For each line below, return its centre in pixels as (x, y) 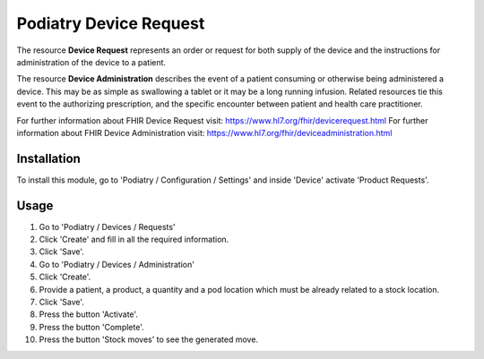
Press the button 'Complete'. (91, 327)
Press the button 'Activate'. (89, 314)
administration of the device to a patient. (91, 62)
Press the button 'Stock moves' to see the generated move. (149, 339)
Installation (48, 158)
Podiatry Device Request (111, 23)
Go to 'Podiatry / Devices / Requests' (107, 227)
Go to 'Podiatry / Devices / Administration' (117, 264)
